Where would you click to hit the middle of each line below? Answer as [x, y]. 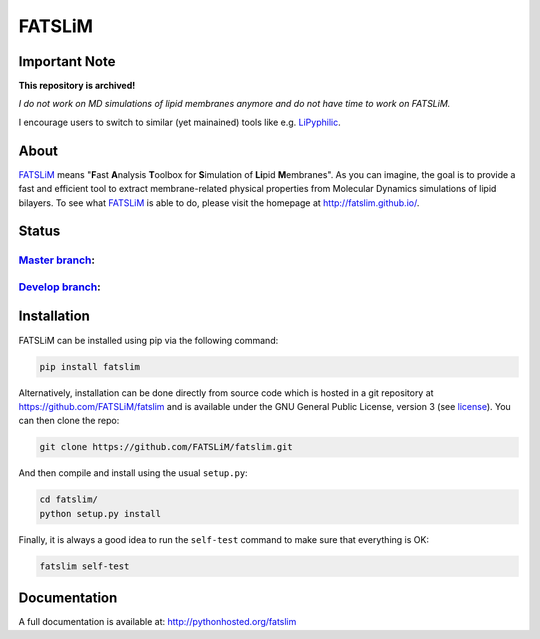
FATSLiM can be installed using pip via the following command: [148, 340]
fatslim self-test [84, 566]
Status [39, 231]
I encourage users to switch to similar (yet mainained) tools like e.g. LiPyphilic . [179, 122]
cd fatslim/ [69, 499]
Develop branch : [59, 287]
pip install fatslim [89, 366]
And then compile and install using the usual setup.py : [133, 473]
